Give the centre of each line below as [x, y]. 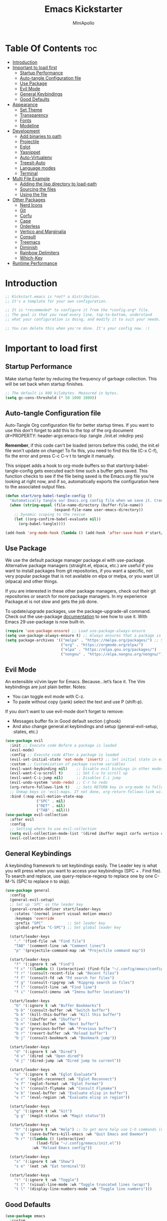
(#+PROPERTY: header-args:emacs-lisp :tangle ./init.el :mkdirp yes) [75, 436]
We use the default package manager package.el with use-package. [75, 560]
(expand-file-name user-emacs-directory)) [98, 510]
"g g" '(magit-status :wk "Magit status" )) [60, 1116]
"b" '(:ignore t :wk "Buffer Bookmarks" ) [57, 1005]
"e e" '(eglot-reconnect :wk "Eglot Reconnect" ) [65, 1079]
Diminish [29, 247]
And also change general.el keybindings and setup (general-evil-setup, [85, 727]
